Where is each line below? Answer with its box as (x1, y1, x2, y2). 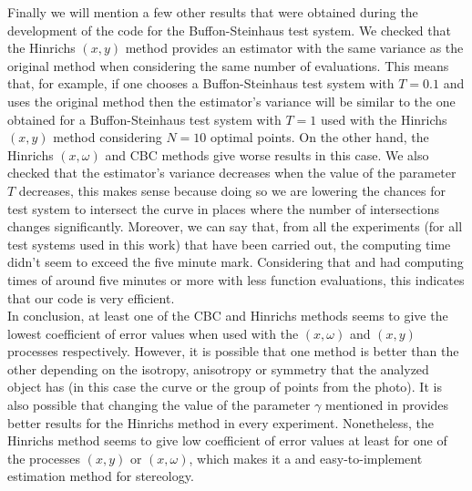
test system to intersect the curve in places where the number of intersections (7, 199, 439, 218)
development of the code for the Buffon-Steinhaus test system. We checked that (7, 20, 451, 39)
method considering (53, 128, 162, 147)
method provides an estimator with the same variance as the (125, 38, 464, 57)
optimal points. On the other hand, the (210, 128, 429, 147)
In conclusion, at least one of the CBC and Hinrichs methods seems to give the (7, 306, 448, 325)
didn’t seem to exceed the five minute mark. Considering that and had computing (7, 252, 464, 271)
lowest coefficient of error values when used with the (7, 323, 299, 343)
